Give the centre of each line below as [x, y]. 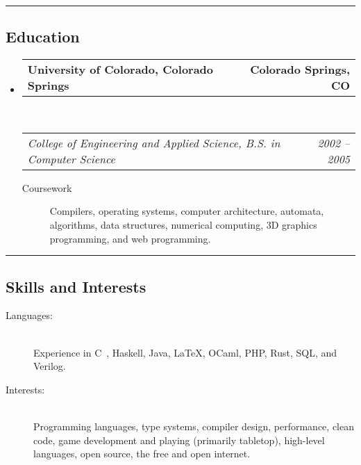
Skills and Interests [76, 286]
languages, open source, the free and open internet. [142, 454]
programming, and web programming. [130, 238]
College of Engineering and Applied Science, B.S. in [154, 142]
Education [43, 36]
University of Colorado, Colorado [120, 70]
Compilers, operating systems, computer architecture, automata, [187, 211]
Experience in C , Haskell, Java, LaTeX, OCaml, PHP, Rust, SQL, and [185, 352]
